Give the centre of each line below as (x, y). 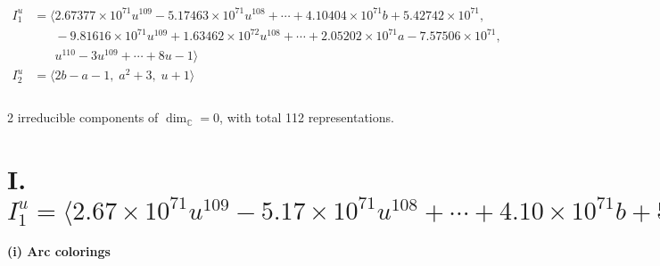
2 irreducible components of (83, 117)
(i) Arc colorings (59, 251)
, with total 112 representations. (307, 117)
